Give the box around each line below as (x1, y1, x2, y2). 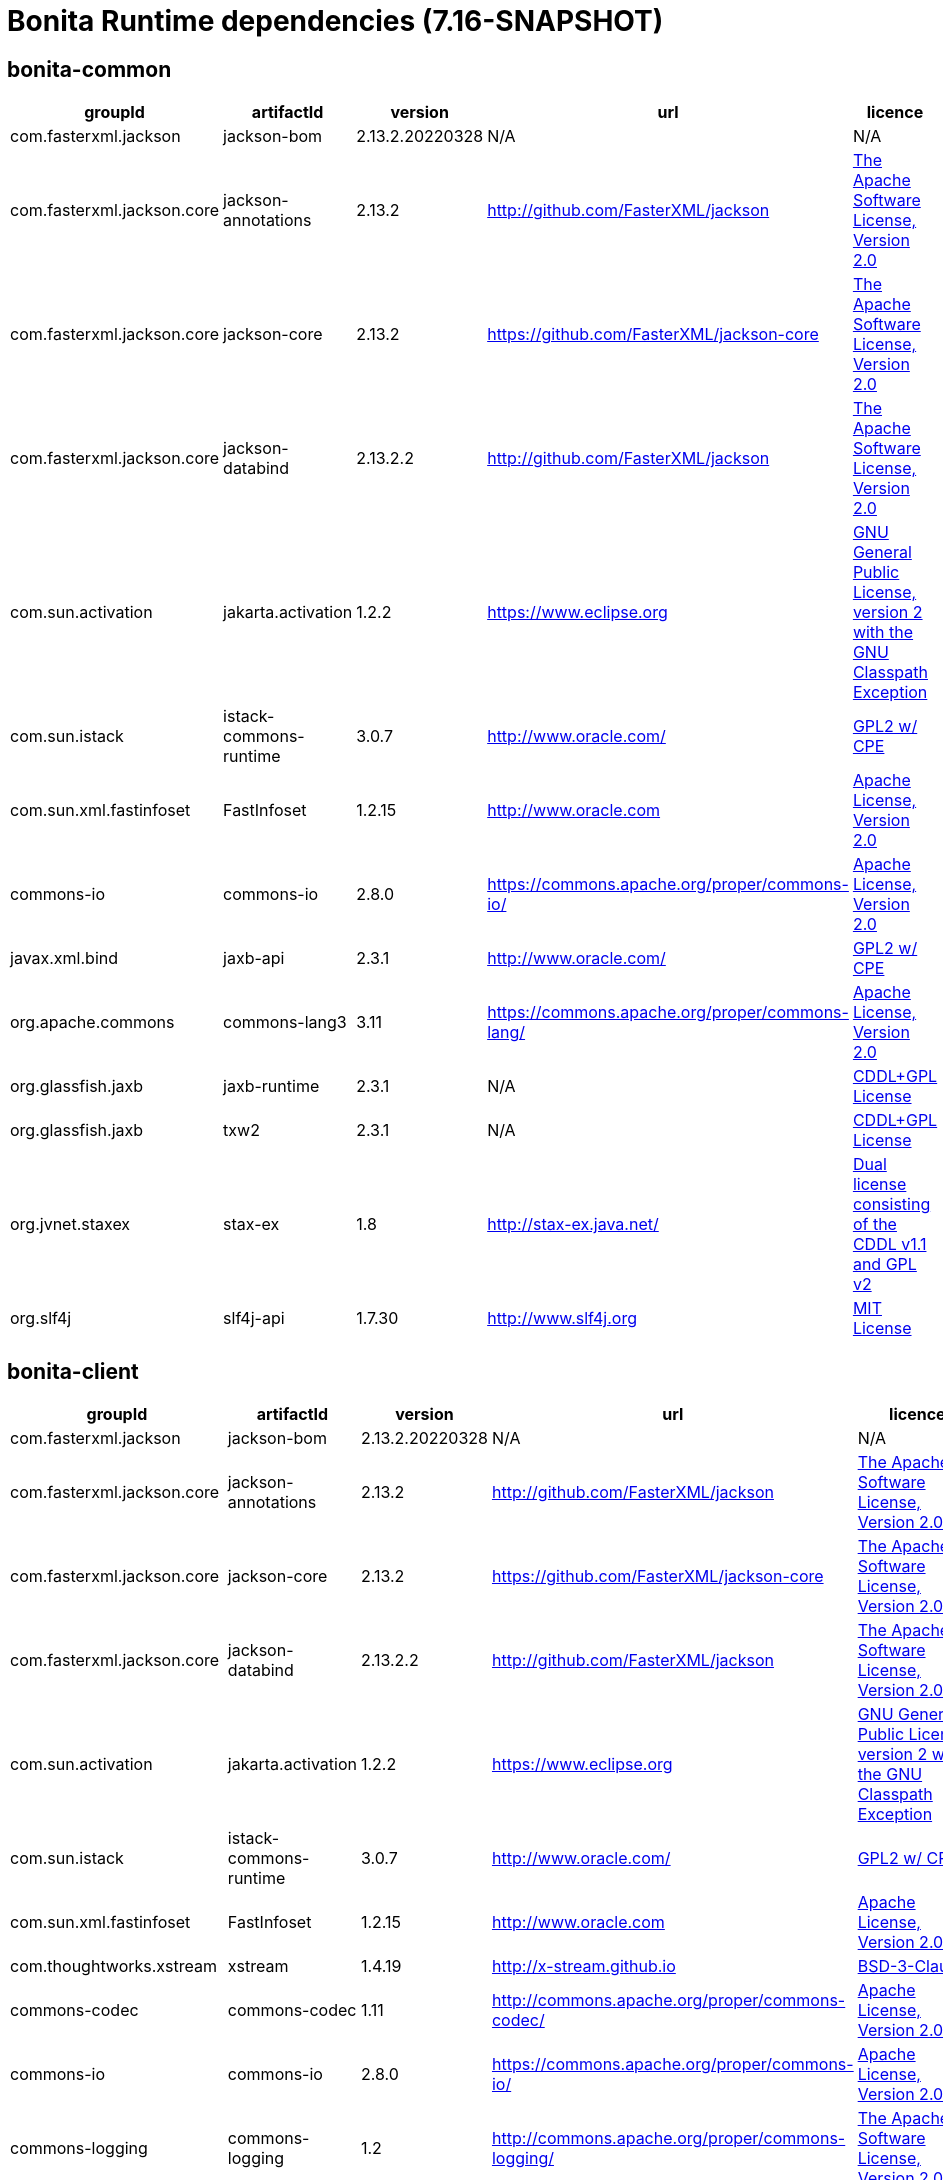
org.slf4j (10, 1308, 72, 1329)
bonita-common (7, 56, 172, 82)
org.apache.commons (10, 1012, 175, 1033)
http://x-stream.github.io (491, 1956, 676, 1977)
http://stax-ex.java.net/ (487, 1214, 659, 1235)
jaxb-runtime (223, 1076, 320, 1097)
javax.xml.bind (10, 948, 119, 969)
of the (852, 1214, 897, 1235)
